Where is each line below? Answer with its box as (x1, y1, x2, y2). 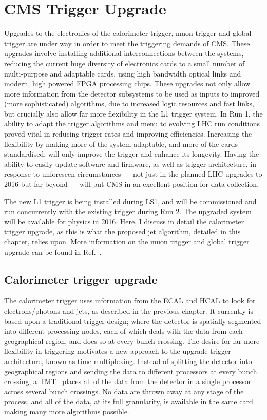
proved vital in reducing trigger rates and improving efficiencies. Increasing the (4, 128, 252, 139)
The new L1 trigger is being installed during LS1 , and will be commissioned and (4, 196, 257, 206)
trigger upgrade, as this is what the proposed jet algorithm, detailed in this (4, 226, 241, 237)
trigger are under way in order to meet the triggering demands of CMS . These (4, 37, 250, 48)
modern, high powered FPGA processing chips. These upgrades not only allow (4, 78, 251, 89)
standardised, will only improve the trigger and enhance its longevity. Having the (4, 148, 259, 159)
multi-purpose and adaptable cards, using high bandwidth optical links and (4, 68, 241, 79)
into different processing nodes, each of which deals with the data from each (4, 326, 243, 336)
